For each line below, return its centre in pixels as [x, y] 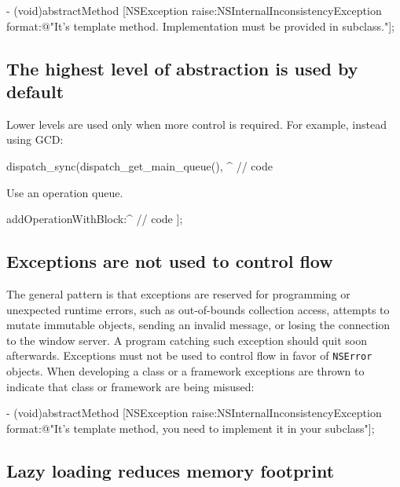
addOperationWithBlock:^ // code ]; [95, 219]
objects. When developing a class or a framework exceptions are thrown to [185, 370]
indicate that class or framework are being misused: [130, 386]
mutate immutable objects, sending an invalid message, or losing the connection [198, 325]
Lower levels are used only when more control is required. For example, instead [196, 124]
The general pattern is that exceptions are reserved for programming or [178, 293]
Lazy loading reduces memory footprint [171, 470]
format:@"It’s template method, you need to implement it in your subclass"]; [191, 428]
